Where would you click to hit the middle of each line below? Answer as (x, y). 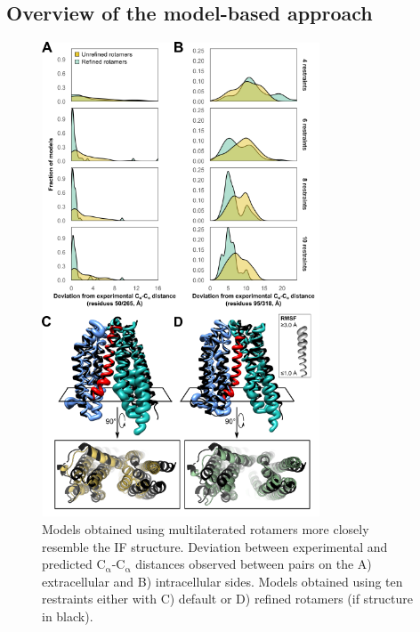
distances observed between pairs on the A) (254, 564)
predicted (67, 564)
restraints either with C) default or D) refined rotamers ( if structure (227, 599)
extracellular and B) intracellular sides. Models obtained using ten (222, 581)
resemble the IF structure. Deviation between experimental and (215, 546)
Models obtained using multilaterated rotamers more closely (206, 529)
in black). (68, 616)
